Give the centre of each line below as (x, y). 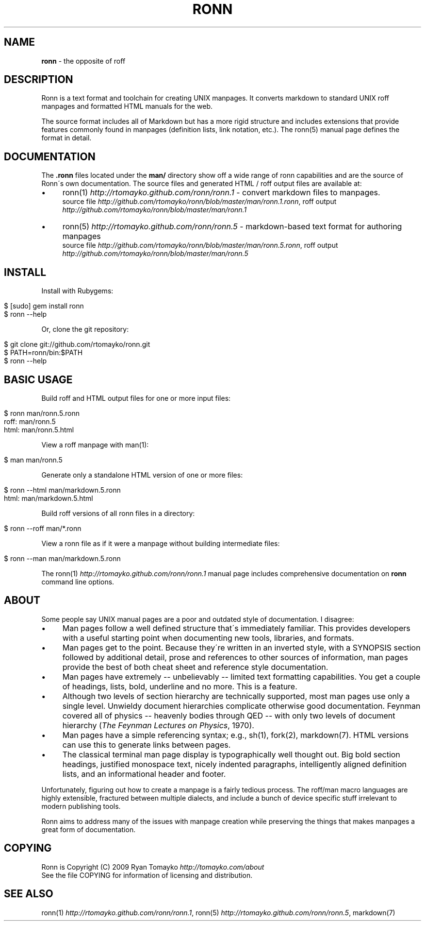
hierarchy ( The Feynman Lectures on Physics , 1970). (158, 725)
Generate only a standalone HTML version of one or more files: (142, 475)
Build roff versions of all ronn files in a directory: (118, 513)
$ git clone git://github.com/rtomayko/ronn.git (77, 344)
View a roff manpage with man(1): (95, 445)
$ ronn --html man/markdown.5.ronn (62, 490)
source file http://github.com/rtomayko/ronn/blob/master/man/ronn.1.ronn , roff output (199, 202)
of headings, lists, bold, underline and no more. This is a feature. (180, 686)
